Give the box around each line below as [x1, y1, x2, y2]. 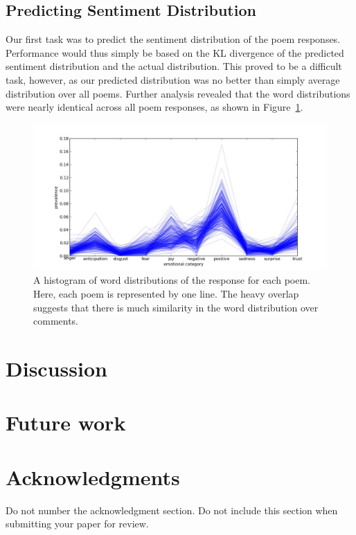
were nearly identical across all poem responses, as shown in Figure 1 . [6, 100, 303, 114]
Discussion [6, 354, 107, 382]
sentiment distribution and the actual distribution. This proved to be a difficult [6, 59, 342, 73]
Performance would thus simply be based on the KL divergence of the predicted [6, 45, 344, 60]
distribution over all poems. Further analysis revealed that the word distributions [6, 86, 350, 100]
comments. [33, 314, 79, 328]
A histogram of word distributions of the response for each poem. [33, 273, 310, 287]
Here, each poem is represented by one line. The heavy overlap [33, 286, 299, 300]
